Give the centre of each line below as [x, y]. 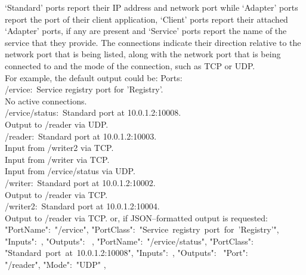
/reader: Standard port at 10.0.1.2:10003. [81, 136]
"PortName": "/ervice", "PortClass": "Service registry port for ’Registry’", [142, 229]
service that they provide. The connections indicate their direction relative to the [153, 42]
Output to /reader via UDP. [57, 124]
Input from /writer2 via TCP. [59, 148]
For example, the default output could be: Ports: [94, 77]
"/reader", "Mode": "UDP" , [55, 265]
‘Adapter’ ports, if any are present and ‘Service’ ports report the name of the [146, 31]
